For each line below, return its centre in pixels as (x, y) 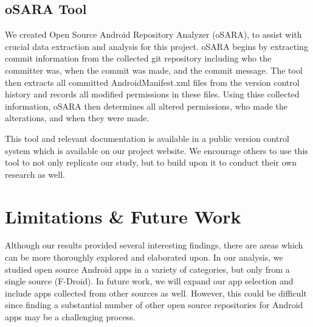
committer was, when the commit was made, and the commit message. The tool (154, 70)
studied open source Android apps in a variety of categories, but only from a (147, 269)
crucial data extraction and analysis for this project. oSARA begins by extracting (156, 46)
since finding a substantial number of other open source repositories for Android (154, 305)
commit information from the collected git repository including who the (138, 58)
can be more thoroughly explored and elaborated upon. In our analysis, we (144, 257)
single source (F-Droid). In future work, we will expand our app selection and (149, 281)
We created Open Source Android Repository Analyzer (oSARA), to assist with (153, 34)
